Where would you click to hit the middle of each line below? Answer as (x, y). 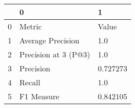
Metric (31, 26)
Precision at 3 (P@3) (55, 54)
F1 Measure (40, 96)
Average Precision (50, 40)
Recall (30, 82)
